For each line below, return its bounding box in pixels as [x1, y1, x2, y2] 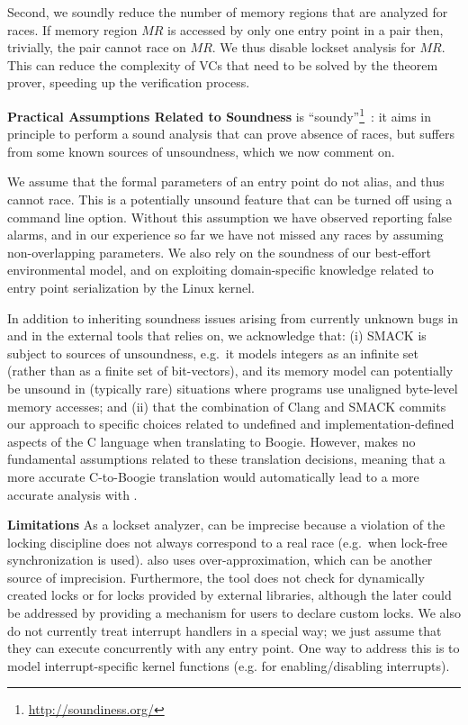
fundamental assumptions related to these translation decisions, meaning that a [7, 449, 445, 468]
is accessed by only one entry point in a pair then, [167, 20, 444, 39]
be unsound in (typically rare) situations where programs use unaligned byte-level [7, 378, 458, 397]
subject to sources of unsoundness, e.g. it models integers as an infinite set [7, 343, 418, 362]
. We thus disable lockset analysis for [211, 38, 416, 57]
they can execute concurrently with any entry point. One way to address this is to [7, 639, 460, 657]
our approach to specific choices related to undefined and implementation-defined [7, 414, 454, 433]
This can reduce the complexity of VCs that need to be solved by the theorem [7, 55, 438, 74]
